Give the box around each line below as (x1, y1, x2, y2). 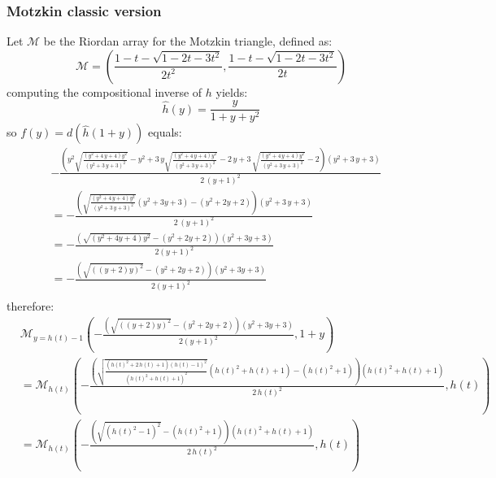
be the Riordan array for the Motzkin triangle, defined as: (43, 33, 333, 50)
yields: (215, 83, 248, 100)
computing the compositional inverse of (7, 83, 202, 100)
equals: (148, 124, 182, 141)
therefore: (7, 298, 54, 315)
